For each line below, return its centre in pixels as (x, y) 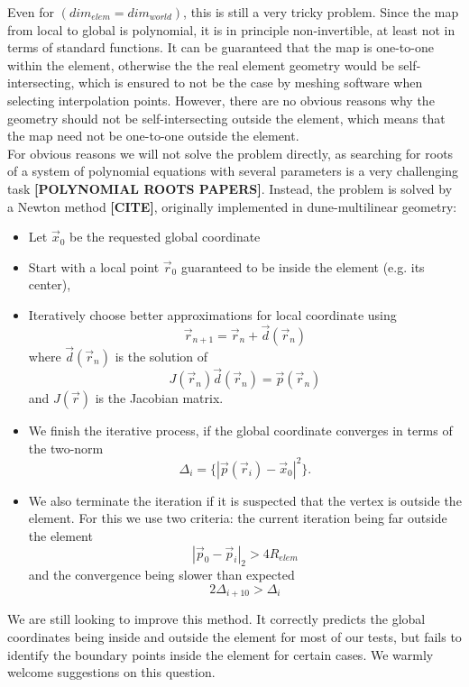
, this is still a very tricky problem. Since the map (321, 12)
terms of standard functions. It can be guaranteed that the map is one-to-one (221, 47)
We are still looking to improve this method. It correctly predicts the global (216, 619)
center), (50, 284)
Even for (31, 12)
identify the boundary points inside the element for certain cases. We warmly (221, 654)
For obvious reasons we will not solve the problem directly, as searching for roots (230, 153)
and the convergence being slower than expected (161, 575)
